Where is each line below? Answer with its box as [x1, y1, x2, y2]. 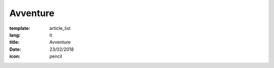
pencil [49, 53, 62, 59]
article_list [49, 25, 71, 31]
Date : [9, 46, 21, 52]
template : [9, 25, 30, 31]
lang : [9, 32, 21, 38]
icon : [9, 53, 21, 59]
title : [9, 39, 20, 45]
